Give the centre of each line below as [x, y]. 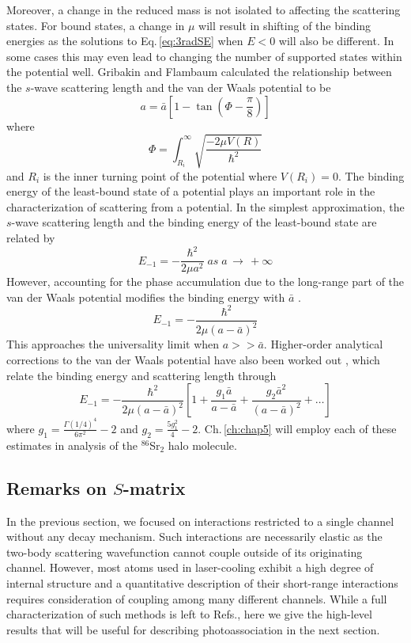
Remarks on [57, 487]
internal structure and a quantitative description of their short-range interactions [202, 582]
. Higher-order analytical [323, 344]
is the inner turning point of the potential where [160, 175]
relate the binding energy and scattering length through [141, 375]
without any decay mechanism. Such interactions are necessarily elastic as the [194, 536]
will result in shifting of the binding [285, 25]
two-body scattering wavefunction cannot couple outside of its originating [185, 552]
